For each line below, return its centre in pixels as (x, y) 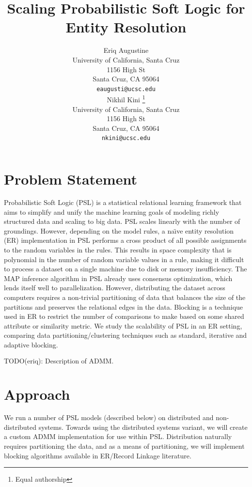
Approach (37, 394)
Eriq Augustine (126, 50)
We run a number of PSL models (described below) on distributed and (109, 417)
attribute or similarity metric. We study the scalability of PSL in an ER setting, (123, 325)
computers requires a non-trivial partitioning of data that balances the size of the (125, 297)
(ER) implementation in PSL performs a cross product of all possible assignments (125, 240)
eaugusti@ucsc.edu (126, 89)
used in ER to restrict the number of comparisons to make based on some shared (124, 316)
